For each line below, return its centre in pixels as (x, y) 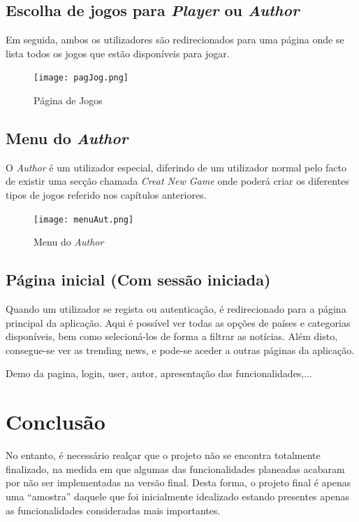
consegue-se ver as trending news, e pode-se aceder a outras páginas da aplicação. (180, 350)
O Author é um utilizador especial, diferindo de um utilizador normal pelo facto (176, 167)
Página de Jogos (68, 100)
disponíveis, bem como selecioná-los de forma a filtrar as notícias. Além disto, (172, 336)
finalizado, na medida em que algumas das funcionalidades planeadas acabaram (175, 468)
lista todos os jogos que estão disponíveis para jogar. (118, 53)
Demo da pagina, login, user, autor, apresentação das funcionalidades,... (159, 373)
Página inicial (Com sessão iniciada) (138, 280)
